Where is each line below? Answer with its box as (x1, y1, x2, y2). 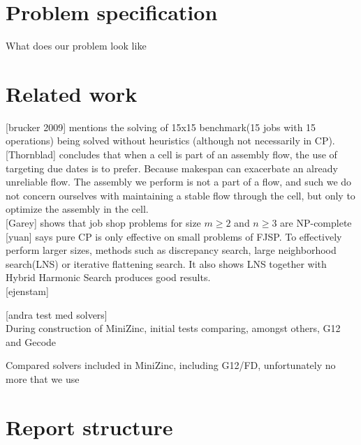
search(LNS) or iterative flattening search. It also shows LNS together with (6, 256, 327, 271)
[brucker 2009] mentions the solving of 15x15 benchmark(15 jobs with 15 (6, 119, 316, 134)
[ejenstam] (6, 283, 49, 298)
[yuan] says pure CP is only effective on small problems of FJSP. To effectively (6, 229, 342, 243)
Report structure (6, 412, 173, 441)
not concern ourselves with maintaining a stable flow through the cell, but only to (6, 188, 355, 202)
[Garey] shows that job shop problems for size (6, 216, 201, 229)
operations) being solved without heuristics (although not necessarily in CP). (6, 133, 335, 148)
